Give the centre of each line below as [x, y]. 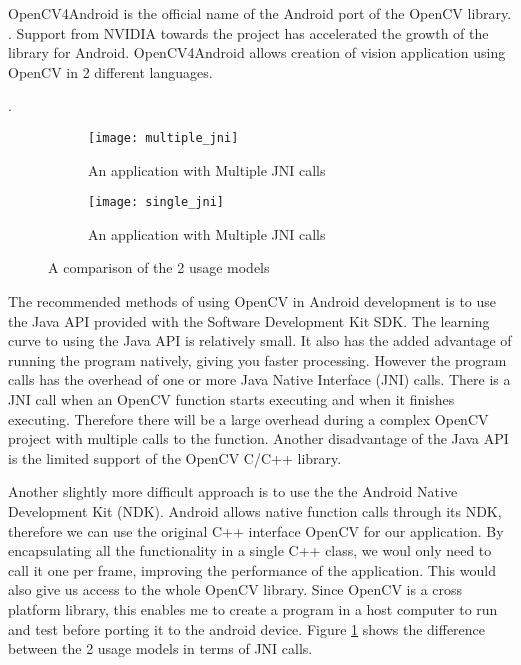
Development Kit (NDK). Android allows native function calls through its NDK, [255, 511]
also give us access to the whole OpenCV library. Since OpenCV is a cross [235, 589]
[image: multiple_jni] [163, 137]
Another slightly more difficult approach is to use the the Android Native [233, 491]
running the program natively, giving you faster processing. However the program [257, 359]
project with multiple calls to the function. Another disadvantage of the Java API [258, 438]
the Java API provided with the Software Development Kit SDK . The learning [249, 320]
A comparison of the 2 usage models [159, 267]
